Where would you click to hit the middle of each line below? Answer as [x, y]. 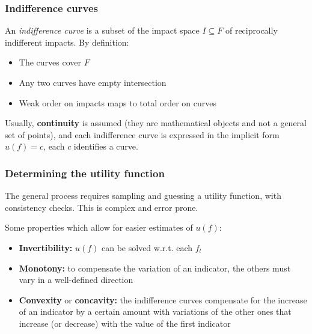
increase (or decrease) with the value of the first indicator [125, 323]
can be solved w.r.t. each [147, 247]
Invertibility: [46, 247]
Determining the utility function [85, 173]
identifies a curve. [106, 146]
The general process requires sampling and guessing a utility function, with [143, 196]
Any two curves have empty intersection [93, 82]
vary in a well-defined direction [76, 280]
